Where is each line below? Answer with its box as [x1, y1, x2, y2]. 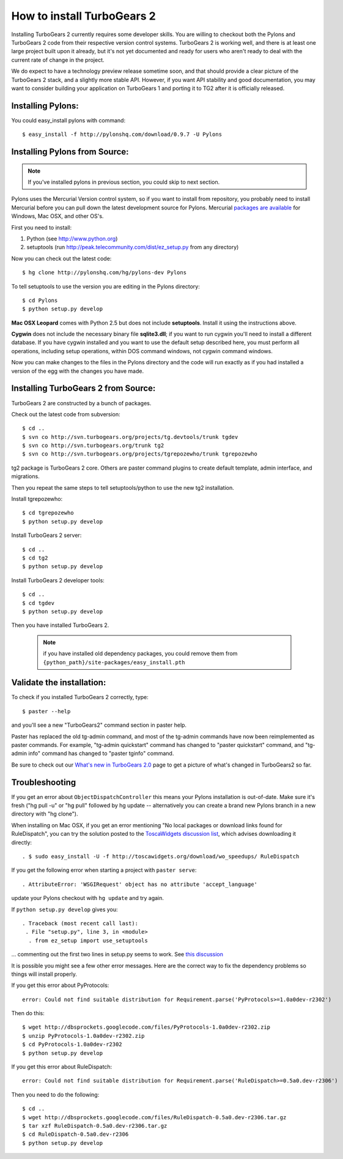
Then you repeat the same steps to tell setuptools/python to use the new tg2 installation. [11, 484, 235, 491]
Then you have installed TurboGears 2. [11, 621, 109, 629]
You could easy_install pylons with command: [11, 116, 125, 124]
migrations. [11, 473, 40, 480]
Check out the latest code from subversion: [11, 410, 120, 418]
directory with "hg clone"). [11, 810, 78, 817]
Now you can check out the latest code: [11, 255, 112, 262]
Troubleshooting [11, 777, 76, 787]
